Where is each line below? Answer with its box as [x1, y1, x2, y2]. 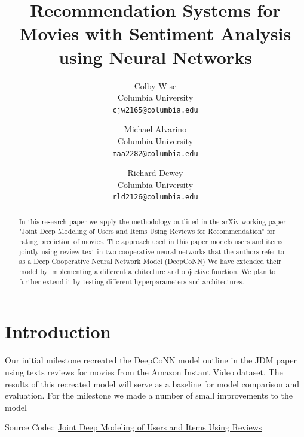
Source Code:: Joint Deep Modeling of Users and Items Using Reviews [5, 421, 262, 433]
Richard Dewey [127, 166, 183, 179]
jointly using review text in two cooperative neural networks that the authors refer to [19, 246, 284, 256]
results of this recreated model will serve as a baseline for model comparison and [5, 377, 300, 390]
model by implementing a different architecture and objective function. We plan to [19, 266, 276, 277]
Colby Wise [134, 79, 177, 92]
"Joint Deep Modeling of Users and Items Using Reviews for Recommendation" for [19, 226, 275, 236]
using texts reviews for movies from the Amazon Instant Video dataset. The [5, 365, 283, 378]
